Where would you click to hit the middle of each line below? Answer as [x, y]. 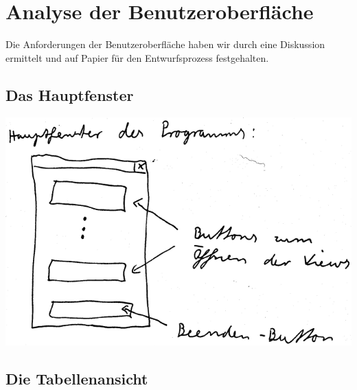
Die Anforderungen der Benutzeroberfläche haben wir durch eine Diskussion [165, 44]
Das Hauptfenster [70, 94]
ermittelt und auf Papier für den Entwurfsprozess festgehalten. [137, 57]
